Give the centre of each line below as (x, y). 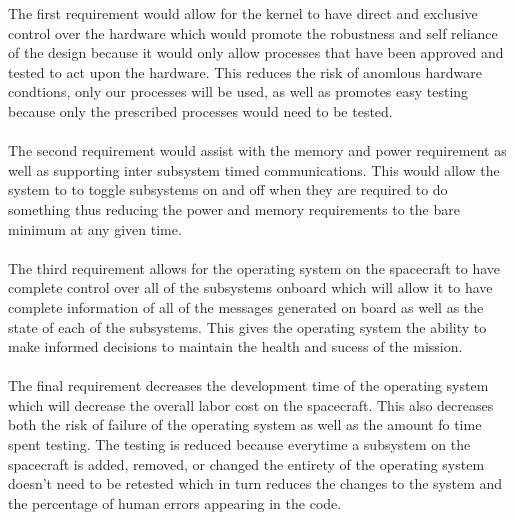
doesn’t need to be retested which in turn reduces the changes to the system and (255, 483)
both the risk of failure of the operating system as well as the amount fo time (245, 424)
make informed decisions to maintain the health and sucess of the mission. (235, 346)
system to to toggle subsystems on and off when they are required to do (228, 189)
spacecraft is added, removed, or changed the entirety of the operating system (246, 463)
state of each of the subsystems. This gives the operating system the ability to (247, 326)
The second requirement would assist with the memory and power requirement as (257, 150)
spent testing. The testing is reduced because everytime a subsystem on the (239, 444)
